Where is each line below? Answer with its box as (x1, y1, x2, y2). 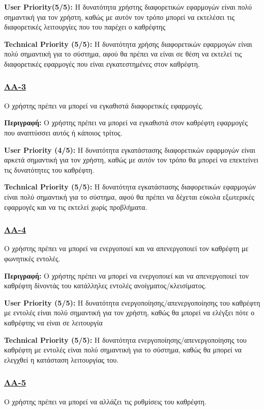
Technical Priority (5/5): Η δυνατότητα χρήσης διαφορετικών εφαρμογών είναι (4, 38, 252, 49)
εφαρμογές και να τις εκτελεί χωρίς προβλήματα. (4, 201, 148, 212)
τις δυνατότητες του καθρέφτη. (4, 164, 95, 175)
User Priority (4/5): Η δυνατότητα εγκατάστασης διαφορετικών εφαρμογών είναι (4, 144, 255, 155)
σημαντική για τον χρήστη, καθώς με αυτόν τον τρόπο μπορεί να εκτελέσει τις (4, 11, 234, 22)
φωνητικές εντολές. (4, 253, 61, 263)
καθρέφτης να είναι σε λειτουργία (4, 317, 103, 327)
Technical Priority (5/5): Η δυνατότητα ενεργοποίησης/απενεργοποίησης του (4, 334, 247, 345)
